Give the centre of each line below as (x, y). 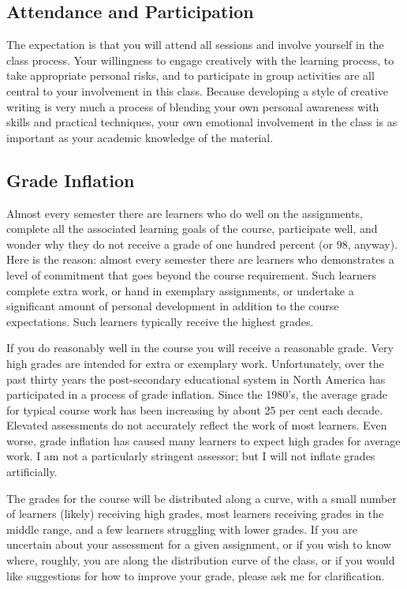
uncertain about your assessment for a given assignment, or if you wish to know (199, 544)
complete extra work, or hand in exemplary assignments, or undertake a (180, 290)
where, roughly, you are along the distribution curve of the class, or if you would (201, 560)
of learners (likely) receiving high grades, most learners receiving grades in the (195, 514)
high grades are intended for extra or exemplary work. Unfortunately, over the (195, 363)
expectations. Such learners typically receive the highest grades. (160, 321)
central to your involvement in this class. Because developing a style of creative (198, 90)
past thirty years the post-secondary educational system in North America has (196, 379)
